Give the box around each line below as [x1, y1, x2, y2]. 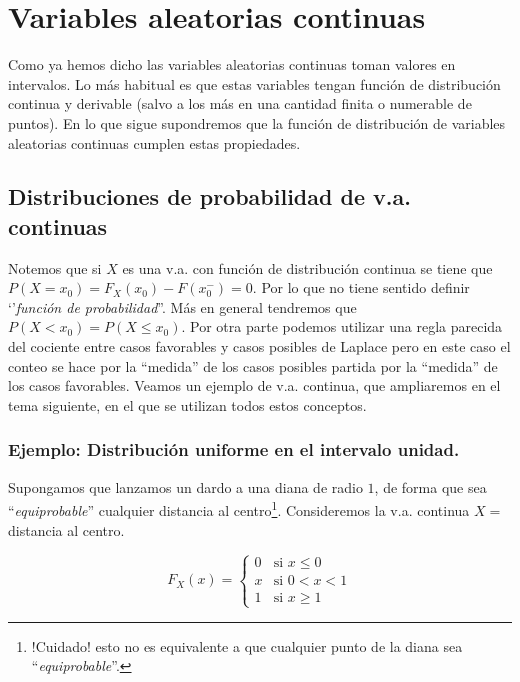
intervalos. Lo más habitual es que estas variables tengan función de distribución [8, 73, 501, 94]
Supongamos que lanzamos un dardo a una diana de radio [8, 476, 363, 497]
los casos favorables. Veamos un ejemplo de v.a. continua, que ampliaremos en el [8, 375, 501, 396]
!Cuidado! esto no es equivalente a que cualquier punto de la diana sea [31, 635, 463, 656]
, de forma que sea [374, 476, 487, 497]
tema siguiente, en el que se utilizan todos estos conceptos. [8, 394, 367, 415]
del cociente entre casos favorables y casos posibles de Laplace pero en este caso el [8, 336, 511, 357]
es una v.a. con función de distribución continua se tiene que [122, 257, 493, 278]
